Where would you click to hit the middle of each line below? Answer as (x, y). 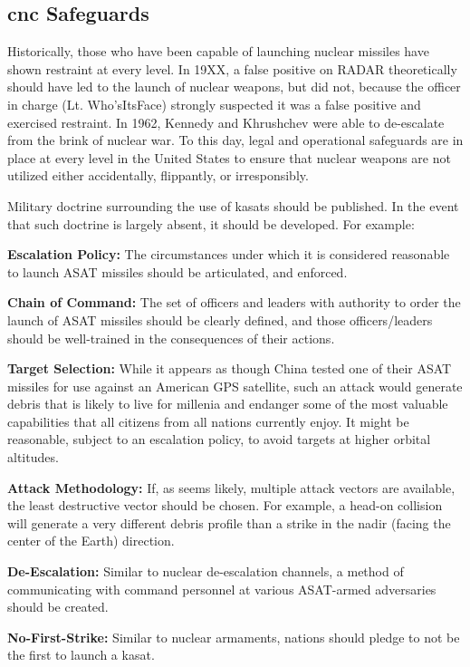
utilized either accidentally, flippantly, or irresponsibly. (158, 175)
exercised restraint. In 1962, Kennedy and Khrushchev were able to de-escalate (226, 122)
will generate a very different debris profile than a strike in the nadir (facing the (229, 522)
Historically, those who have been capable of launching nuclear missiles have (218, 51)
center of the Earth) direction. (91, 541)
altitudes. (33, 457)
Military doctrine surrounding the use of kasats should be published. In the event (233, 205)
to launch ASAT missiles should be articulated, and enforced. (177, 271)
